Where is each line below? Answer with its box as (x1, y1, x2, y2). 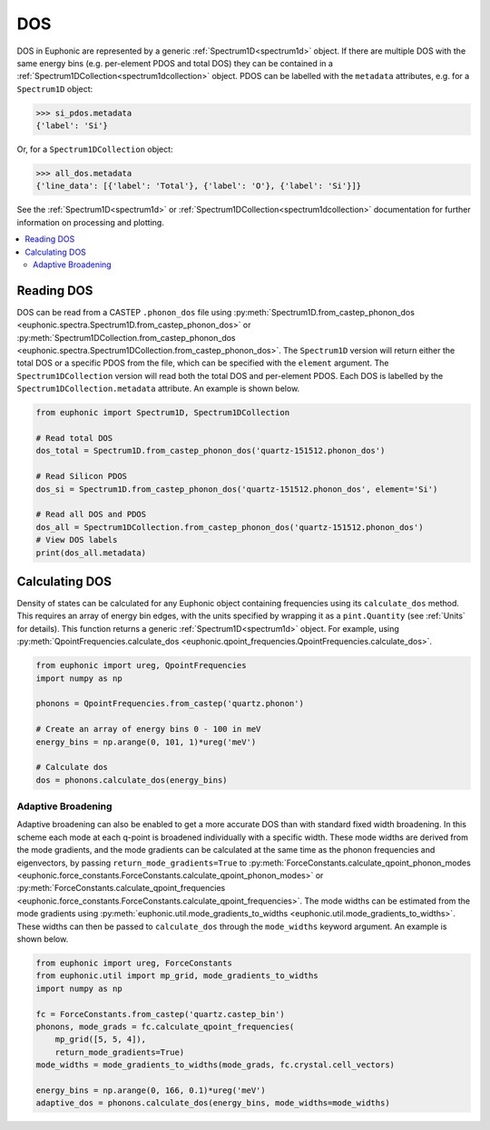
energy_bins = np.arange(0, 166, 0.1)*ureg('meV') (35, 1085, 267, 1095)
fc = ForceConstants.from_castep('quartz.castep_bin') (35, 1009, 285, 1019)
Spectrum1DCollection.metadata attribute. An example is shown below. (16, 383, 300, 395)
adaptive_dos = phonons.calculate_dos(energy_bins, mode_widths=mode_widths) (35, 1098, 390, 1108)
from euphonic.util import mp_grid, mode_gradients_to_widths (35, 971, 318, 981)
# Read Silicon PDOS (35, 471, 127, 482)
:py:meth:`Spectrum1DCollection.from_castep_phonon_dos (16, 332, 236, 343)
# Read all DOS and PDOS (35, 509, 147, 520)
